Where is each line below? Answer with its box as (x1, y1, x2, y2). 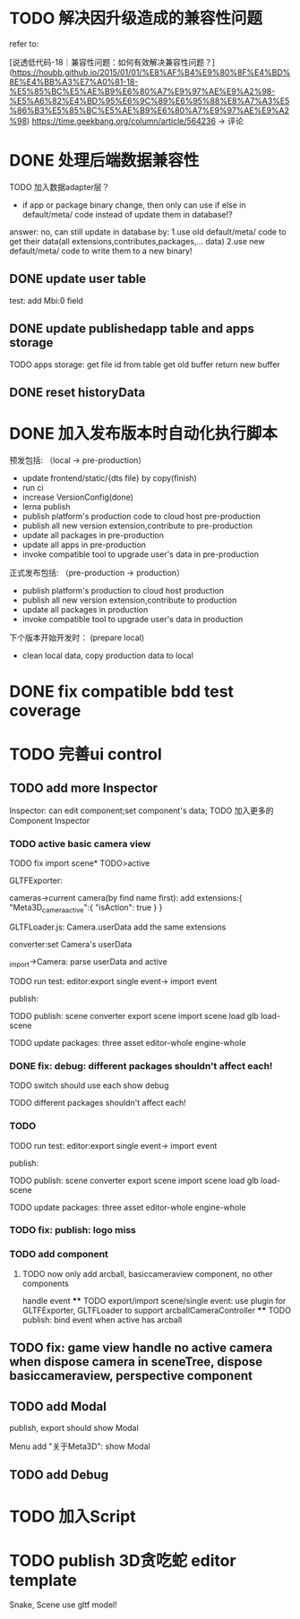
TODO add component (9, 1248, 109, 1261)
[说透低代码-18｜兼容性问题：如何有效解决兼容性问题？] (9, 56, 216, 67)
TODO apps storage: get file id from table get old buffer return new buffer (9, 359, 280, 370)
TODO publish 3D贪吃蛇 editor (9, 1550, 236, 1571)
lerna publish (21, 501, 71, 511)
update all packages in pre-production (21, 529, 164, 540)
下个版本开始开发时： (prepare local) (9, 632, 145, 643)
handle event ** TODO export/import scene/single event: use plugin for (21, 1295, 287, 1306)
